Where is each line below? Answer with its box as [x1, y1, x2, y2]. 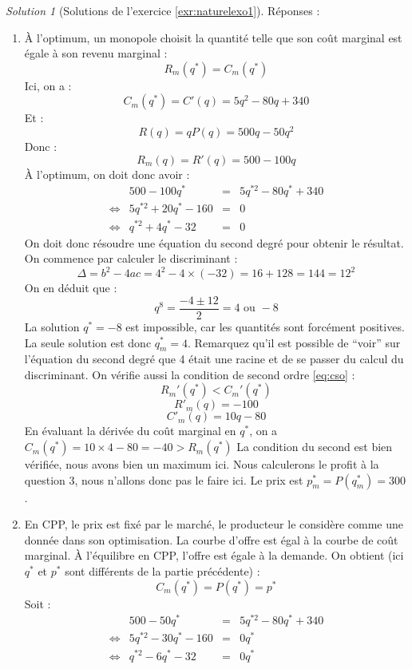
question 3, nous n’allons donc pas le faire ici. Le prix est [24, 471, 303, 488]
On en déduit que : [24, 279, 117, 296]
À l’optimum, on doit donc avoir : [24, 165, 190, 182]
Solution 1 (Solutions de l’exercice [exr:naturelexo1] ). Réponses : [6, 2, 320, 18]
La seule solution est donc [24, 334, 152, 350]
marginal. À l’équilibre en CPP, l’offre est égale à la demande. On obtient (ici [24, 547, 404, 564]
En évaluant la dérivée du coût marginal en [24, 422, 236, 439]
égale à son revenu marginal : [24, 45, 168, 61]
